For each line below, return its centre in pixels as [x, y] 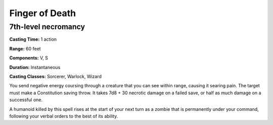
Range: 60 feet [25, 48]
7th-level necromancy [47, 27]
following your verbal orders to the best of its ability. [64, 116]
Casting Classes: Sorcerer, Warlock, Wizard [56, 76]
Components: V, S [29, 58]
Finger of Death [42, 13]
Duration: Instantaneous [35, 67]
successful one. [26, 100]
